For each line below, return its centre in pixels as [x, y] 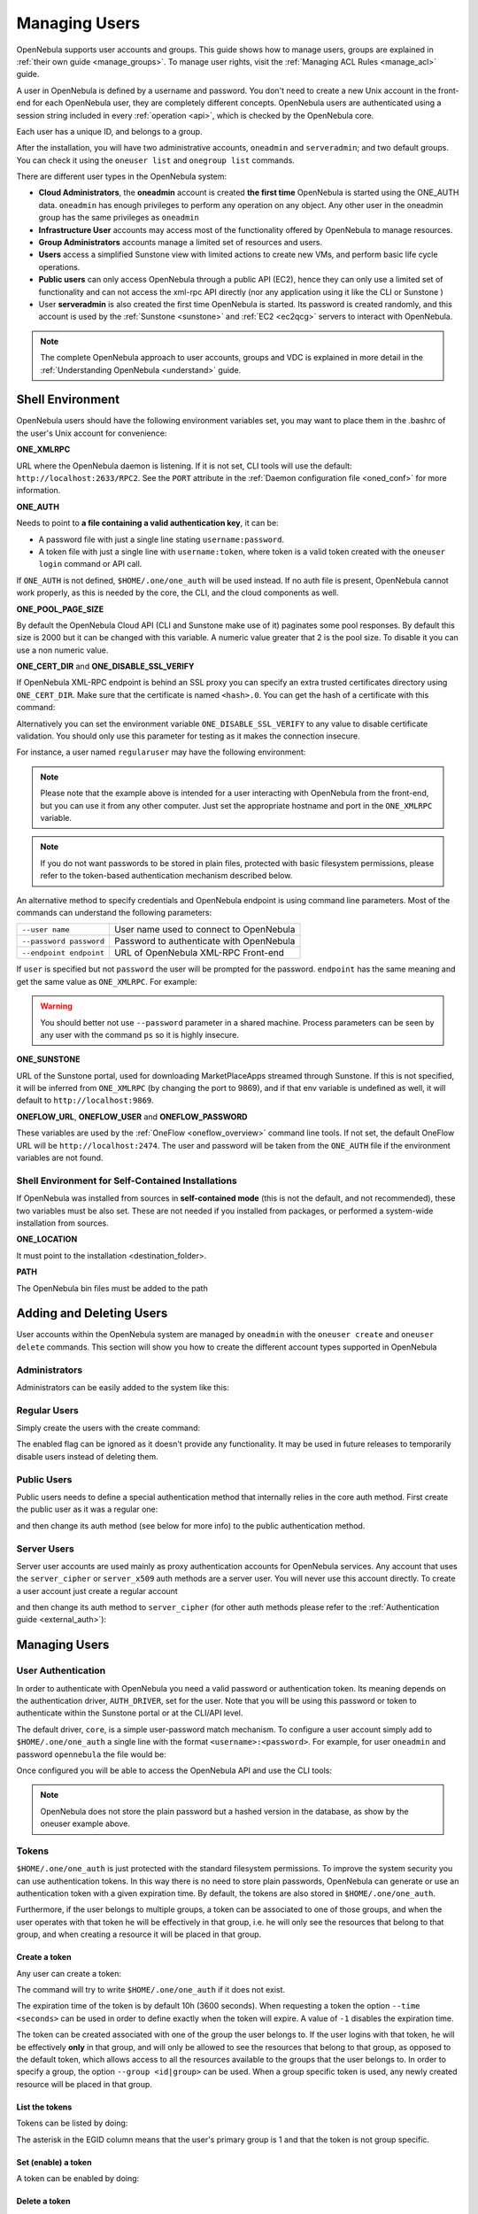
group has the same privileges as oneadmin [119, 218]
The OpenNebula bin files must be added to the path [112, 1288]
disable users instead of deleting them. [87, 1456]
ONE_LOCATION [47, 1239]
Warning [56, 1006]
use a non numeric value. [62, 650]
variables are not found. [60, 1158]
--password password [63, 941]
